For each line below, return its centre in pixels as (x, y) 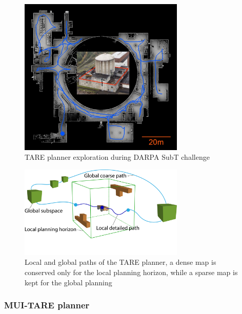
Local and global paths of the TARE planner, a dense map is (120, 262)
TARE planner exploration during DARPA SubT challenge (117, 157)
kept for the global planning (68, 282)
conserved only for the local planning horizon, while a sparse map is (131, 272)
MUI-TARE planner (47, 305)
